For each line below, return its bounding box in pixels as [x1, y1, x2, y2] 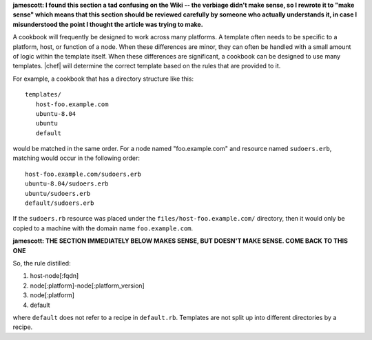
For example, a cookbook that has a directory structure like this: [12, 74, 194, 83]
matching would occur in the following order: [12, 154, 141, 162]
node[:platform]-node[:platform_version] [30, 281, 145, 290]
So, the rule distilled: [12, 259, 72, 267]
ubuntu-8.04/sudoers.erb [25, 180, 109, 188]
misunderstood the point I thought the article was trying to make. [12, 20, 203, 28]
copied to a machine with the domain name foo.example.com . [12, 224, 194, 232]
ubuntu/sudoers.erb [25, 190, 91, 197]
